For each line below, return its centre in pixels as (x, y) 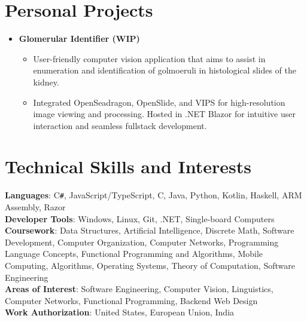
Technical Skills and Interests (128, 166)
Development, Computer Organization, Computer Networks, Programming (142, 242)
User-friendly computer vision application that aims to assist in (149, 58)
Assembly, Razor (35, 207)
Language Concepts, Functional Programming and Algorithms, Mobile (134, 254)
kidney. (46, 82)
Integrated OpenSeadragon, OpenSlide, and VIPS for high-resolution (159, 102)
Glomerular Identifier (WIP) (79, 39)
